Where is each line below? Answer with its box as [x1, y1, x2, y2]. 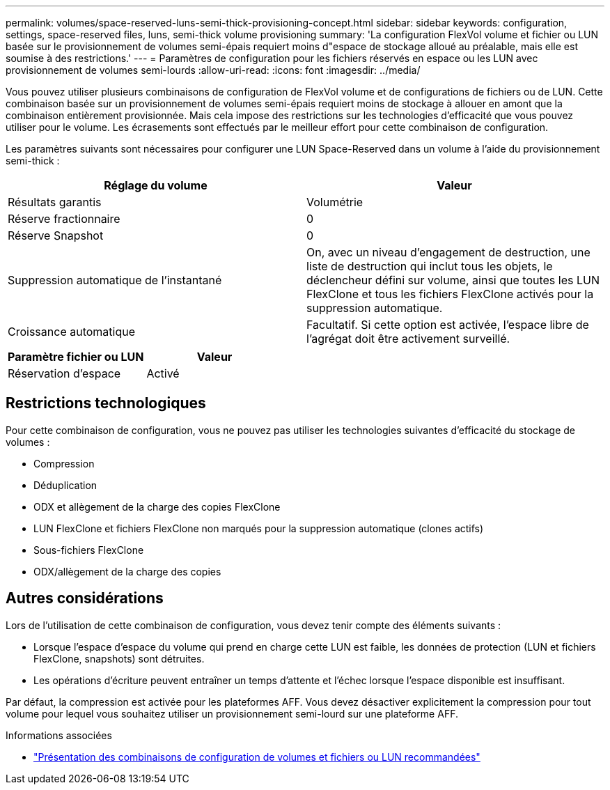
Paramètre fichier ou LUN [8, 350, 144, 364]
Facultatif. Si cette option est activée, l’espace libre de [306, 318, 589, 332]
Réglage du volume [104, 178, 208, 192]
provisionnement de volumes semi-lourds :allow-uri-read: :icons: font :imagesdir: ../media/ [6, 64, 421, 76]
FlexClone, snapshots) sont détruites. [33, 652, 205, 665]
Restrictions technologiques [6, 394, 206, 412]
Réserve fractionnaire [8, 212, 120, 226]
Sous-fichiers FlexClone [33, 543, 144, 556]
